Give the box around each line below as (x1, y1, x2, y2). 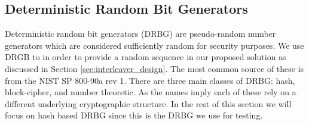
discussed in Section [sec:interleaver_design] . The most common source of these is (5, 62, 304, 74)
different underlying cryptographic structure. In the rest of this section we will (5, 97, 292, 110)
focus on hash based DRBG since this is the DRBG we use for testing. (5, 109, 263, 121)
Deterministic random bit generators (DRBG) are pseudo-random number (5, 27, 276, 40)
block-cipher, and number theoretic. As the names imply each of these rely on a (5, 86, 296, 98)
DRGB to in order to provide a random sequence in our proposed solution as (5, 51, 286, 63)
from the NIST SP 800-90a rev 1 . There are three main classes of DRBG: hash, (5, 74, 295, 86)
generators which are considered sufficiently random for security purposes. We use (5, 39, 304, 51)
